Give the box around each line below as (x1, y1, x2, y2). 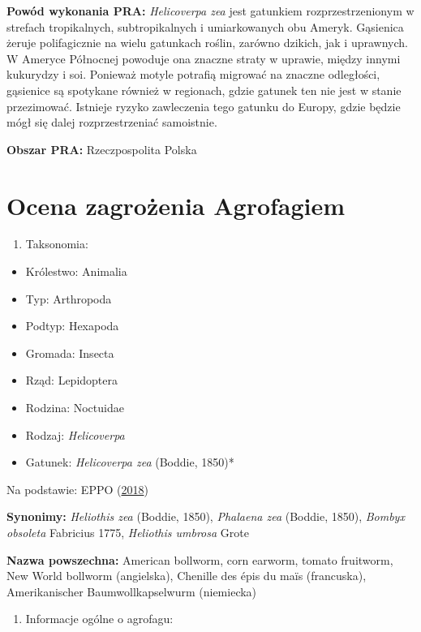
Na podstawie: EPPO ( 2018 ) (6, 480, 148, 497)
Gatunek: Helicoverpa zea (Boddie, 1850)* (25, 454, 234, 471)
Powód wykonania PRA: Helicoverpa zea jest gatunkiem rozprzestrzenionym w (6, 2, 415, 19)
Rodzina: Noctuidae (25, 399, 124, 416)
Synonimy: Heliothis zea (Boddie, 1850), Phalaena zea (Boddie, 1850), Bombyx (6, 508, 405, 525)
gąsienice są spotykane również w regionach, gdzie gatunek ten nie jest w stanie (6, 81, 402, 98)
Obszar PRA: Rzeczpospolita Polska (6, 140, 197, 157)
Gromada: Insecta (25, 344, 114, 361)
